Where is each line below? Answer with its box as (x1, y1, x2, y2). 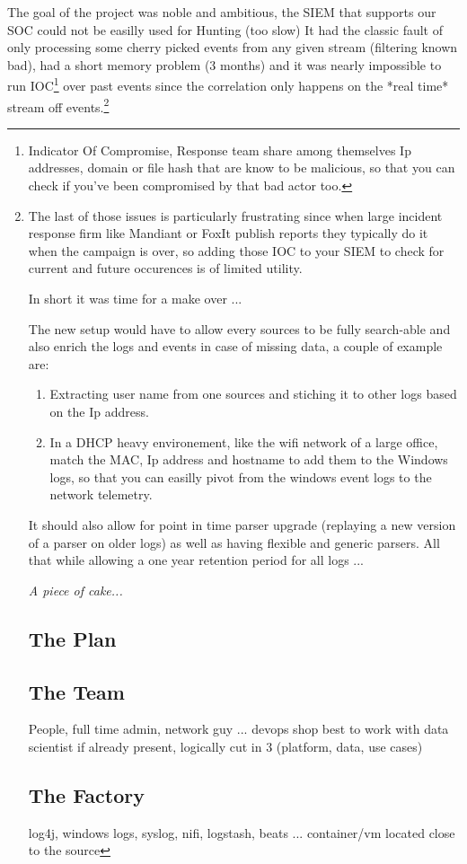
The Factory (28, 780, 145, 808)
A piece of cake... (28, 580, 123, 599)
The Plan (28, 624, 117, 652)
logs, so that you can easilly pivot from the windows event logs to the (49, 467, 432, 486)
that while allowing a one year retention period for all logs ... (28, 551, 364, 569)
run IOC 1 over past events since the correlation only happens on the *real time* (7, 74, 449, 95)
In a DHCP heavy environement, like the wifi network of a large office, (49, 432, 438, 451)
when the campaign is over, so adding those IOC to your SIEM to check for (28, 241, 445, 260)
